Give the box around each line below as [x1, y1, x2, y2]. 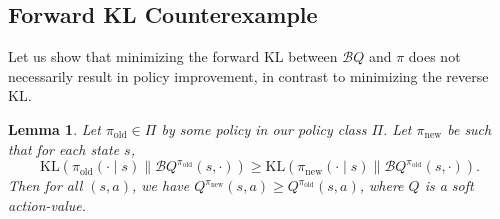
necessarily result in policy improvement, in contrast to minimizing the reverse [8, 65, 489, 86]
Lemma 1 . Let [8, 118, 101, 139]
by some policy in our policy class [161, 118, 367, 139]
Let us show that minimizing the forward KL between [8, 46, 338, 67]
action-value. [8, 194, 87, 215]
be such [447, 118, 492, 139]
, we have [131, 175, 190, 196]
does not [408, 46, 461, 67]
